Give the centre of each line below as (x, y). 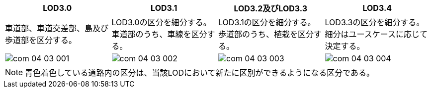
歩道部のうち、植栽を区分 (266, 34)
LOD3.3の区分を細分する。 (375, 22)
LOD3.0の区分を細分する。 (161, 22)
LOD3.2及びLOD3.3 (271, 8)
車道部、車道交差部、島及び (57, 28)
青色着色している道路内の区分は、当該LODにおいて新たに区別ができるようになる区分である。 (200, 73)
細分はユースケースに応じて (376, 34)
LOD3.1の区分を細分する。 (267, 22)
